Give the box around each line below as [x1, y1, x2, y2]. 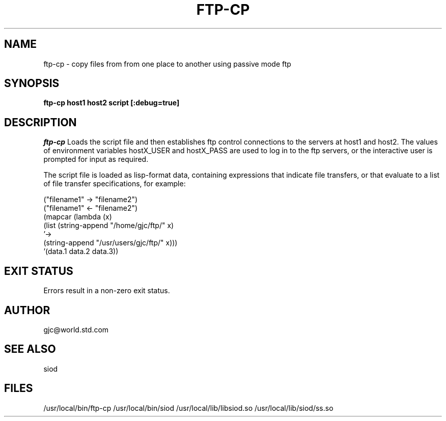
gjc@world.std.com [43, 325, 109, 334]
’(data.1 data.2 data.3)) [43, 247, 119, 256]
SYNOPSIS [4, 77, 60, 90]
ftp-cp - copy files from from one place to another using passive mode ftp [43, 59, 291, 68]
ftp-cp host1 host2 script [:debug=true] [43, 98, 180, 107]
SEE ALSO [4, 343, 56, 356]
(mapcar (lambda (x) [43, 212, 112, 221]
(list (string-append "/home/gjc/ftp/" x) [43, 221, 174, 230]
